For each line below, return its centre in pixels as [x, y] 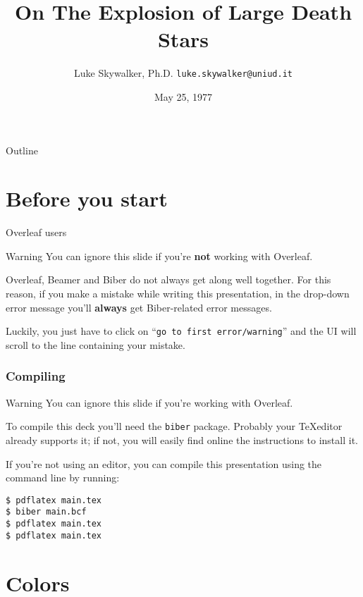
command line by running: [63, 478]
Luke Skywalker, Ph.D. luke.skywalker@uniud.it [183, 73]
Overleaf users [36, 232]
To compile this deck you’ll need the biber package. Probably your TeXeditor [174, 426]
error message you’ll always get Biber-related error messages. [139, 307]
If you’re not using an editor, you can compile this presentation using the [164, 463]
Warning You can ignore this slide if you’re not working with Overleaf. [159, 256]
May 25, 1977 [183, 96]
